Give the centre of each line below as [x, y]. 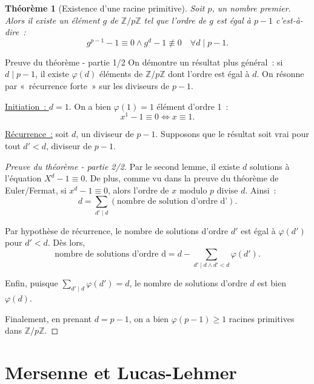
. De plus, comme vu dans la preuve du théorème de [182, 178]
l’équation [23, 178]
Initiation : [26, 106]
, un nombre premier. [251, 8]
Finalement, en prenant [48, 318]
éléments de [121, 74]
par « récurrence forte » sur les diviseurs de [87, 86]
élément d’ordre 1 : [192, 106]
